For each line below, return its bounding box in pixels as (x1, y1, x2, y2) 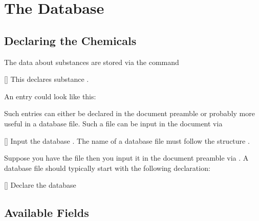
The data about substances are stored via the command (4, 56, 179, 67)
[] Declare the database (4, 180, 76, 190)
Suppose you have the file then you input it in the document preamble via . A (4, 152, 249, 163)
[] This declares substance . (4, 74, 89, 84)
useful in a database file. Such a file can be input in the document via (4, 118, 223, 128)
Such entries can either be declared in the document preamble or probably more (4, 108, 255, 119)
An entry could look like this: (4, 91, 96, 101)
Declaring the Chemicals (4, 32, 137, 48)
